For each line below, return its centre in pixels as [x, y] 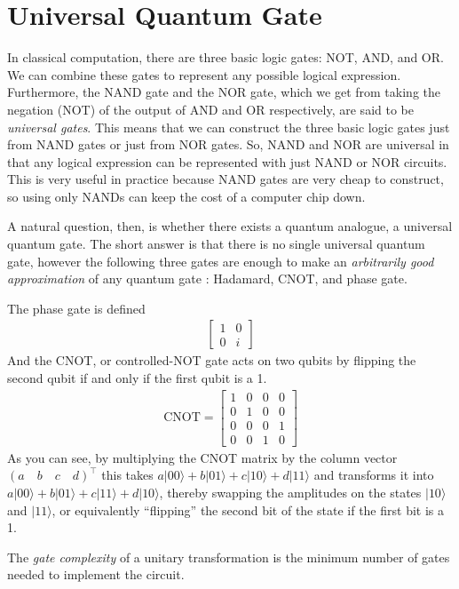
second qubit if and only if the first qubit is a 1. [137, 378]
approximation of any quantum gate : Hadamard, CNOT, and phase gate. [207, 279]
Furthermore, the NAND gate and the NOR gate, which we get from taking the [224, 92]
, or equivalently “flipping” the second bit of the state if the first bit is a [248, 509]
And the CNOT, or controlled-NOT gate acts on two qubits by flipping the [212, 360]
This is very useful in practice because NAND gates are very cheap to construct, [226, 179]
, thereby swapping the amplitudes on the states [290, 492]
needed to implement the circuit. [96, 574]
